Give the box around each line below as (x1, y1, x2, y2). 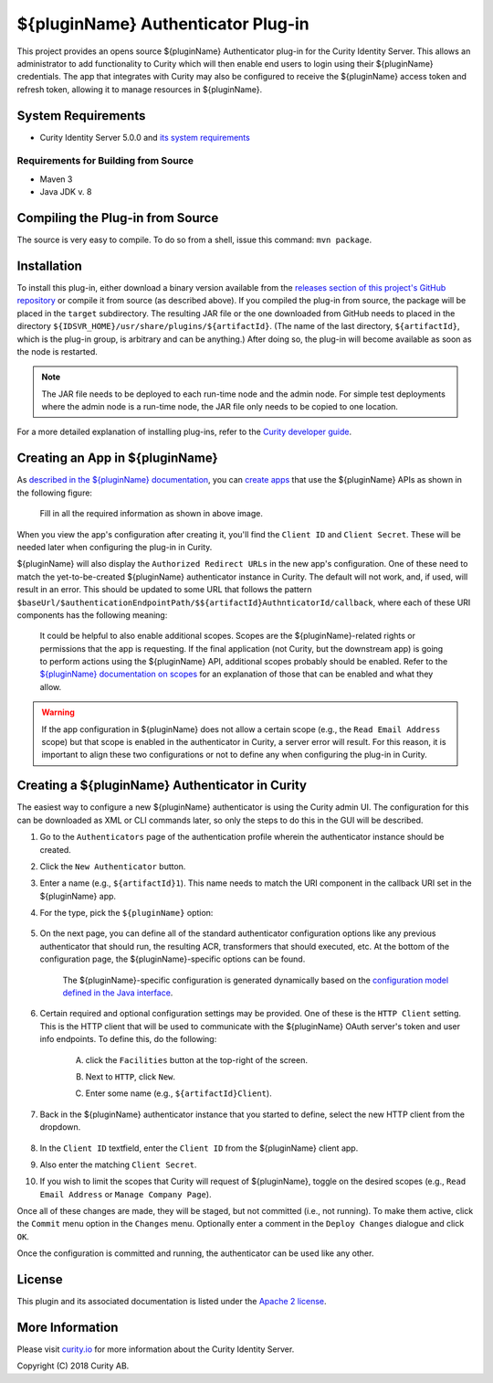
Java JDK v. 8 (39, 186, 92, 197)
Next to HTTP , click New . (85, 1070, 176, 1082)
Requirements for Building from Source (16, 154, 194, 167)
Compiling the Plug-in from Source (16, 210, 219, 226)
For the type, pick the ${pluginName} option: (39, 908, 214, 919)
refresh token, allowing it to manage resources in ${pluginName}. (16, 83, 263, 95)
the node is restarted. (16, 346, 98, 356)
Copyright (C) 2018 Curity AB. (16, 1360, 130, 1371)
